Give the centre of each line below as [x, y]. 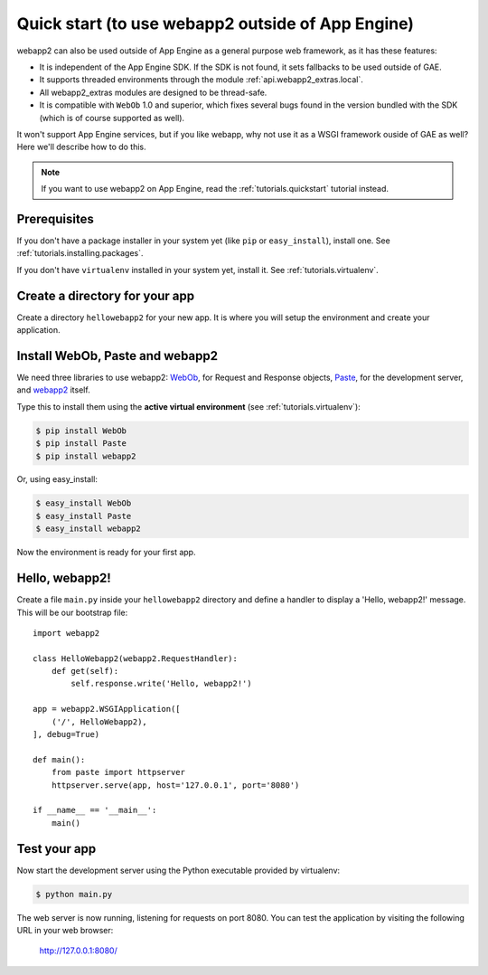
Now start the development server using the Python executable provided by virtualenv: [178, 870]
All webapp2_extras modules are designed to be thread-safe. [153, 92]
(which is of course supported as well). [112, 118]
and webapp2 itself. [53, 390]
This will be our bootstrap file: [72, 612]
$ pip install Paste [81, 444]
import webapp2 [66, 633]
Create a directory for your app [106, 295]
